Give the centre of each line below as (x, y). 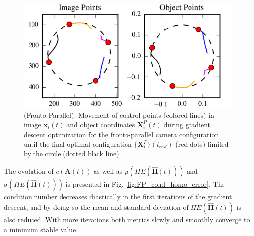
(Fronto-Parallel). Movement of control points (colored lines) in (119, 115)
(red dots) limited (202, 144)
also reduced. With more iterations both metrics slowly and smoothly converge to (127, 219)
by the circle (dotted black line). (72, 153)
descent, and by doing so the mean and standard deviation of (96, 207)
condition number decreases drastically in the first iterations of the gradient (118, 196)
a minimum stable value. (41, 229)
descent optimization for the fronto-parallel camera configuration (121, 134)
